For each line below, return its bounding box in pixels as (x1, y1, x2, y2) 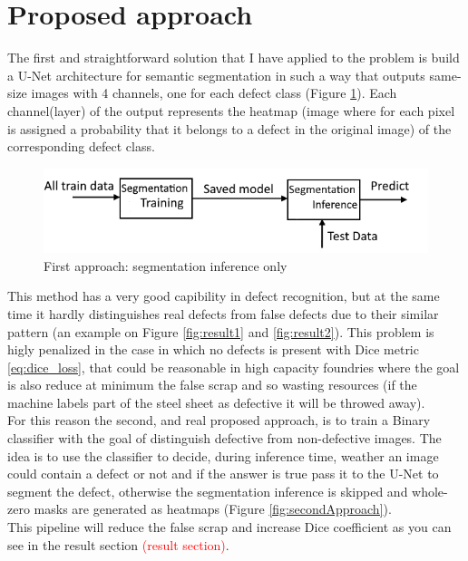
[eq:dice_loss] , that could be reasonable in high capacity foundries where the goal (7, 357, 460, 376)
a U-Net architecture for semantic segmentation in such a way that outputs (7, 65, 425, 84)
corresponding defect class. (7, 137, 155, 156)
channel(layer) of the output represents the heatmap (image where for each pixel (7, 101, 455, 120)
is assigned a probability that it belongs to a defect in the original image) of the (7, 119, 452, 138)
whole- (412, 481, 448, 500)
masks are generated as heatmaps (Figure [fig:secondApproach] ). (34, 499, 392, 518)
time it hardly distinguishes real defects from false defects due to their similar (7, 304, 439, 323)
